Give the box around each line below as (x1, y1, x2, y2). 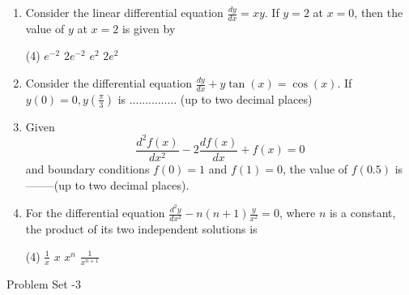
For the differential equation (25, 204, 165, 221)
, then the (354, 4, 403, 20)
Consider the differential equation (25, 75, 192, 92)
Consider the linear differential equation (25, 4, 224, 20)
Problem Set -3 (6, 275, 82, 292)
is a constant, (329, 204, 396, 221)
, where (279, 204, 316, 221)
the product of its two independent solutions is (25, 220, 258, 237)
